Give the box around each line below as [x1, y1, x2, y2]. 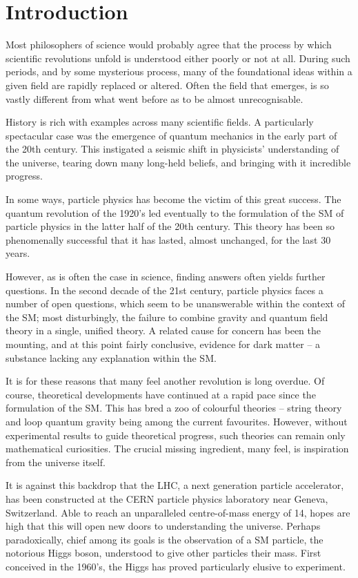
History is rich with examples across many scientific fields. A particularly [6, 115, 314, 129]
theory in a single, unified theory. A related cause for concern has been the [6, 323, 321, 338]
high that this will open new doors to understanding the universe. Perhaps [6, 519, 321, 533]
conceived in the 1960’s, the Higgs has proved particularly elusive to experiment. [6, 559, 346, 573]
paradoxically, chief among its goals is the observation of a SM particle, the [6, 532, 324, 546]
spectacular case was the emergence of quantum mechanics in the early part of [6, 128, 337, 142]
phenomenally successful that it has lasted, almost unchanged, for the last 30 [6, 232, 331, 247]
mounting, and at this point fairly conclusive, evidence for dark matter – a [6, 337, 321, 351]
